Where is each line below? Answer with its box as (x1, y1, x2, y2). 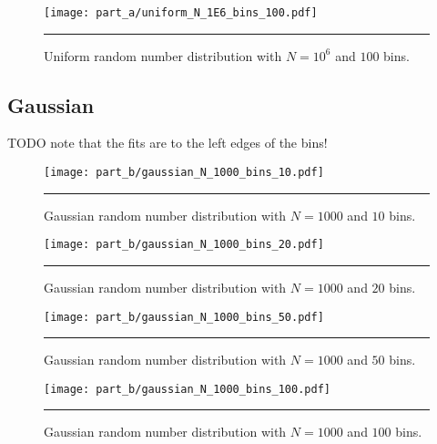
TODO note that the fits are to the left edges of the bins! (7, 133, 328, 152)
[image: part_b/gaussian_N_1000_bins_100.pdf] (44, 382, 330, 396)
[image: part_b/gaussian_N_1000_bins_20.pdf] (44, 238, 324, 252)
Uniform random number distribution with (44, 46, 282, 65)
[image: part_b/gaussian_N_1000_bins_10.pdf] (44, 166, 324, 180)
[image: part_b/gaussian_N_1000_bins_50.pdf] (44, 310, 324, 324)
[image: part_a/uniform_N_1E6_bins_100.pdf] (44, 6, 318, 19)
